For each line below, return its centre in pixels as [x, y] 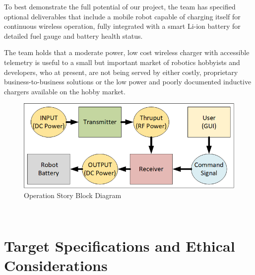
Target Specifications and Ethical [120, 245]
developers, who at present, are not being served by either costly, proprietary [121, 72]
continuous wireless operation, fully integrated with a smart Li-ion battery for [122, 26]
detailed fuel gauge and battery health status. [73, 35]
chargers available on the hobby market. [65, 91]
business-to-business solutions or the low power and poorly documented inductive [128, 82]
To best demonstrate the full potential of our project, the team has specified [120, 6]
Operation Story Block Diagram [73, 195]
